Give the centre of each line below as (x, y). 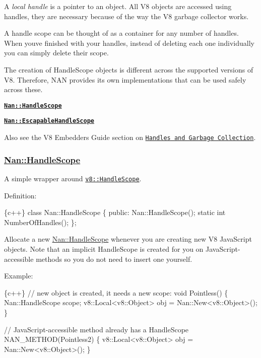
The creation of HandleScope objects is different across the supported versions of (129, 69)
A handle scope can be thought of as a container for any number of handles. (121, 33)
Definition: (20, 195)
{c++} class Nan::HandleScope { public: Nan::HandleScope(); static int (115, 212)
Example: (19, 276)
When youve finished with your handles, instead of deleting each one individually (129, 43)
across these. (23, 89)
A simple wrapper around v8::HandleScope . (73, 178)
